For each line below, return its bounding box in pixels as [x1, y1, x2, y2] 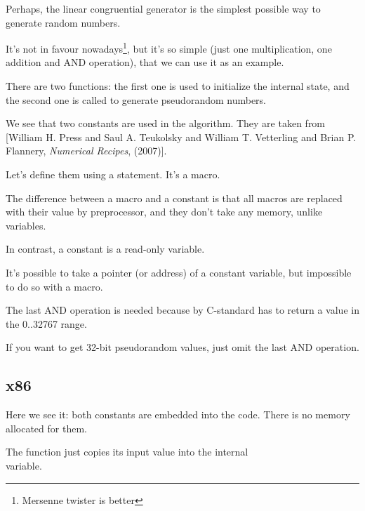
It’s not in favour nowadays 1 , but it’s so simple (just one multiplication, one [6, 39, 332, 55]
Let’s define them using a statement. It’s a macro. [6, 167, 220, 181]
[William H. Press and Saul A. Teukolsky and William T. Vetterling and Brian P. [6, 129, 357, 144]
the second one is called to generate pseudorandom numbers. [6, 92, 267, 107]
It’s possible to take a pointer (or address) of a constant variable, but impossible [6, 265, 352, 279]
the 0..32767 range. [6, 316, 87, 331]
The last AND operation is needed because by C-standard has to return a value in [6, 303, 359, 317]
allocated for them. [6, 420, 87, 435]
